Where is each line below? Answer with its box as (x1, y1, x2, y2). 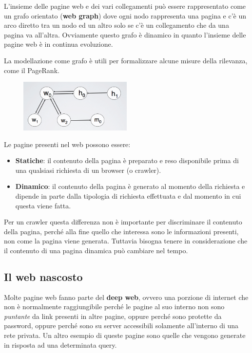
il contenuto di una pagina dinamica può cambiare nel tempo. (4, 245, 188, 255)
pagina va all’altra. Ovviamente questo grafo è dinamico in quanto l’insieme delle (4, 29, 246, 39)
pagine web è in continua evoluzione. (4, 39, 113, 49)
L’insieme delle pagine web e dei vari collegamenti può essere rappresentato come (4, 1, 246, 11)
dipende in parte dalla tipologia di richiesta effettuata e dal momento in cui (15, 190, 241, 201)
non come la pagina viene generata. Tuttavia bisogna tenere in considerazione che (4, 236, 248, 246)
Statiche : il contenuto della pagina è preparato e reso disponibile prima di (15, 155, 239, 166)
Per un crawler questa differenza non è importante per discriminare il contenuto (4, 217, 242, 227)
